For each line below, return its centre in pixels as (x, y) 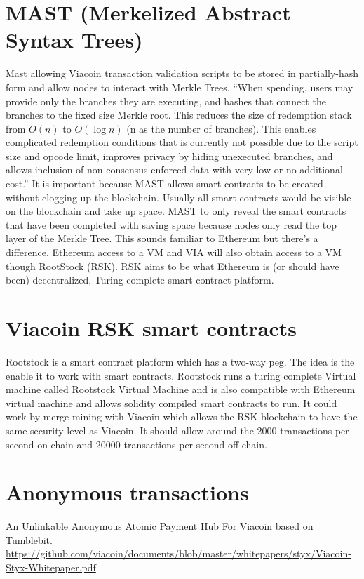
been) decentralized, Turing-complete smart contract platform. (140, 280)
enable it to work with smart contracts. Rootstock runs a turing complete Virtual (181, 375)
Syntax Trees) (74, 40)
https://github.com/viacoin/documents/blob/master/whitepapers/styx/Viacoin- (178, 553)
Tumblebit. (29, 539)
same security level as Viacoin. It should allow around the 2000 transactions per (177, 430)
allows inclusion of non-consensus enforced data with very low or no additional (174, 169)
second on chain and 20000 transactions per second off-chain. (136, 444)
